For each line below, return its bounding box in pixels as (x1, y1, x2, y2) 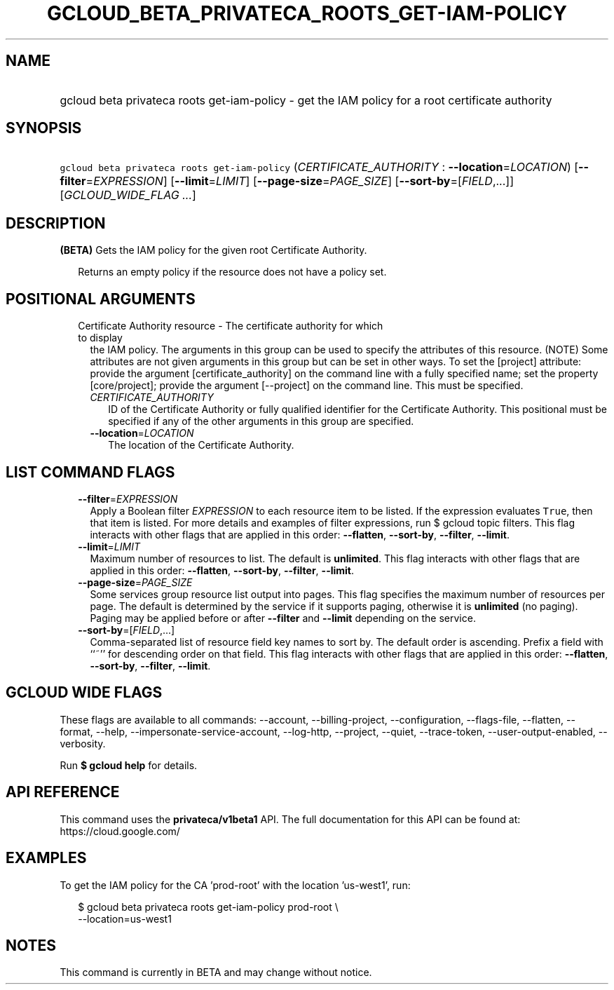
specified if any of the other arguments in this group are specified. (108, 415, 414, 428)
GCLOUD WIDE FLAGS (6, 684, 163, 702)
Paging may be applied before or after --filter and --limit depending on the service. (90, 611, 476, 624)
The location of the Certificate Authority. (108, 439, 294, 452)
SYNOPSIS (6, 119, 82, 137)
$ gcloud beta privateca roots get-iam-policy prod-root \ (78, 900, 339, 913)
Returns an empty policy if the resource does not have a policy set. (78, 266, 387, 278)
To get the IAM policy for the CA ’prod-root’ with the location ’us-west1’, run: (60, 879, 411, 891)
